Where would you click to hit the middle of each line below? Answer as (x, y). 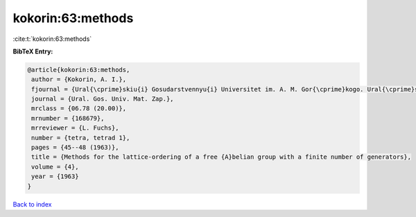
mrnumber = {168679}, (68, 118)
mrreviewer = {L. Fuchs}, (75, 128)
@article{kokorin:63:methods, (79, 70)
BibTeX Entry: (33, 51)
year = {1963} (55, 176)
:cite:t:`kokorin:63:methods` (52, 39)
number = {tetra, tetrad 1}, (81, 138)
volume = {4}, (55, 167)
